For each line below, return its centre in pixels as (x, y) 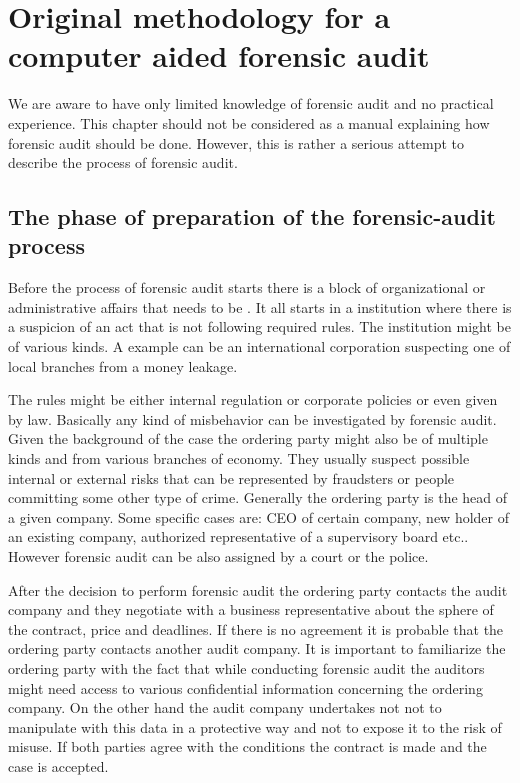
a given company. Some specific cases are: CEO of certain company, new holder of (259, 516)
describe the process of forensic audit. (123, 162)
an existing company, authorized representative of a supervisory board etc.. (238, 536)
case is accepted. (58, 765)
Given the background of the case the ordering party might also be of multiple (248, 438)
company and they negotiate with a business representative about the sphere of (251, 609)
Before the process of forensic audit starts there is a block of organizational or (247, 287)
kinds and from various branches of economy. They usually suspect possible (239, 458)
